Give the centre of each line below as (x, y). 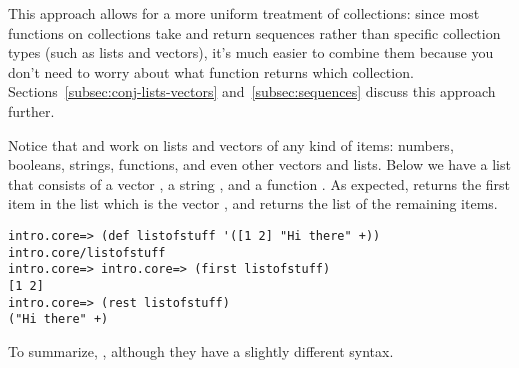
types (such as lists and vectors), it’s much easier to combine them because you (251, 52)
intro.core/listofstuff (87, 252)
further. (31, 110)
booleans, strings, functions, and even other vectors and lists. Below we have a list (259, 164)
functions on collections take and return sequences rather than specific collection (254, 32)
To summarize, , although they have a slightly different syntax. (201, 350)
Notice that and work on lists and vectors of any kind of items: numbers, (231, 144)
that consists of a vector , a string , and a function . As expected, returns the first (259, 183)
